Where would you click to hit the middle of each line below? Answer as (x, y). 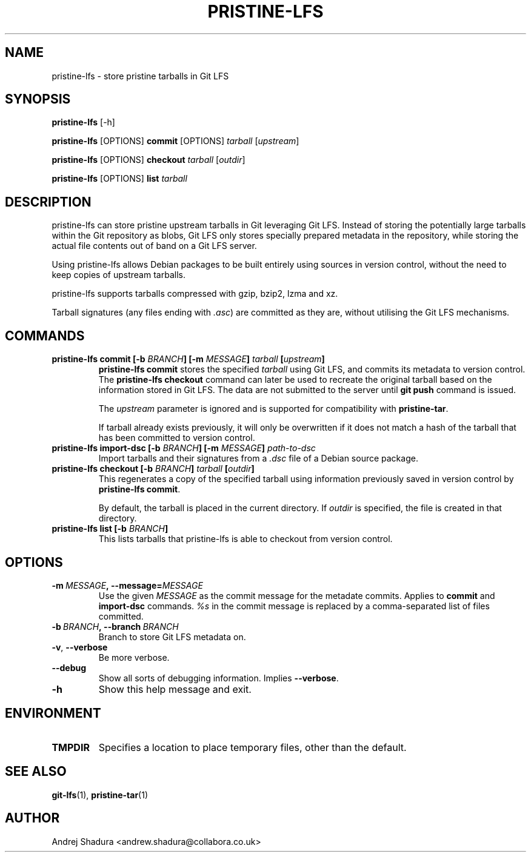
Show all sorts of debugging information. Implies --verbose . (219, 678)
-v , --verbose (80, 647)
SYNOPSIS (38, 99)
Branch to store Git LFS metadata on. (172, 637)
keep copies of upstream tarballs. (119, 275)
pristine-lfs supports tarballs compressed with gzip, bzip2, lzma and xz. (195, 294)
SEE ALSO (36, 772)
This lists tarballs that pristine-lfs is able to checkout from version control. (245, 539)
